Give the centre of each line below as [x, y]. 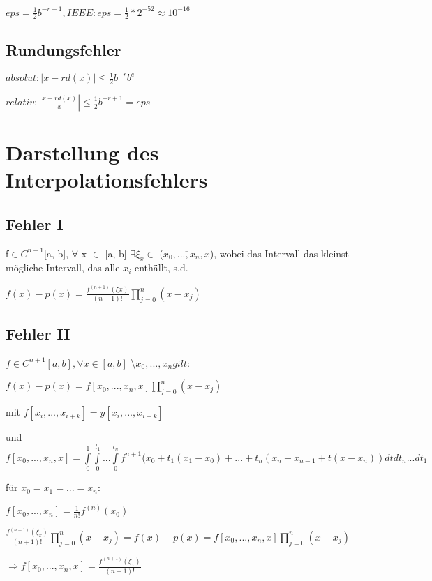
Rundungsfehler [64, 49]
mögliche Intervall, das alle [63, 267]
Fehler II [38, 333]
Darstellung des [82, 152]
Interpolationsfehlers [107, 180]
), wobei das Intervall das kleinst [280, 253]
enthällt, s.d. [161, 267]
